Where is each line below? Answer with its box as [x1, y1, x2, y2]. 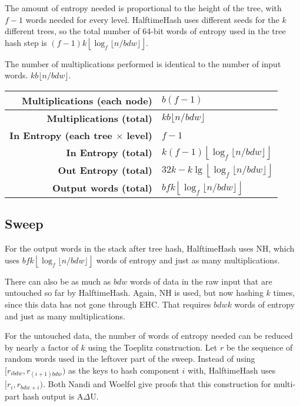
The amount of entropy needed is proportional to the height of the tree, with [5, 2, 282, 14]
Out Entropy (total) [58, 163, 152, 177]
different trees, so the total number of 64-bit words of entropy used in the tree [5, 25, 286, 37]
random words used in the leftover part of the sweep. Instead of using [5, 352, 255, 365]
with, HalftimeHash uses [188, 364, 276, 376]
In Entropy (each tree [9, 128, 112, 142]
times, [273, 286, 295, 299]
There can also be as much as [5, 275, 111, 287]
